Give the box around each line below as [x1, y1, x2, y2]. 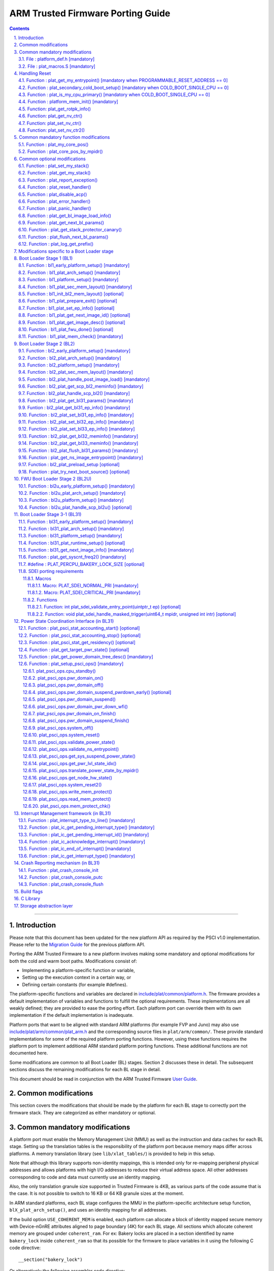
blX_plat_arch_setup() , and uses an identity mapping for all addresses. [9, 1207, 167, 1213]
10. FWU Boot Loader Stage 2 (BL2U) [14, 476, 92, 482]
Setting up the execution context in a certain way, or [22, 974, 131, 981]
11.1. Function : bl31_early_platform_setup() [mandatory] [18, 519, 133, 525]
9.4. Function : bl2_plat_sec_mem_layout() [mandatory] [18, 369, 133, 375]
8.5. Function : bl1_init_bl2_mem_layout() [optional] [18, 291, 124, 297]
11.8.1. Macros [23, 575, 52, 582]
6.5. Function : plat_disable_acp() [18, 191, 87, 197]
